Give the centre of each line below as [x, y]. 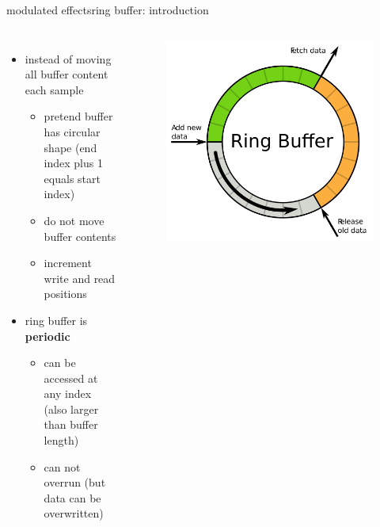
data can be [72, 497]
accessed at [71, 378]
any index [68, 393]
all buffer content [66, 74]
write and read [80, 278]
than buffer [71, 424]
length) [61, 440]
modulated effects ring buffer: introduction [108, 10]
